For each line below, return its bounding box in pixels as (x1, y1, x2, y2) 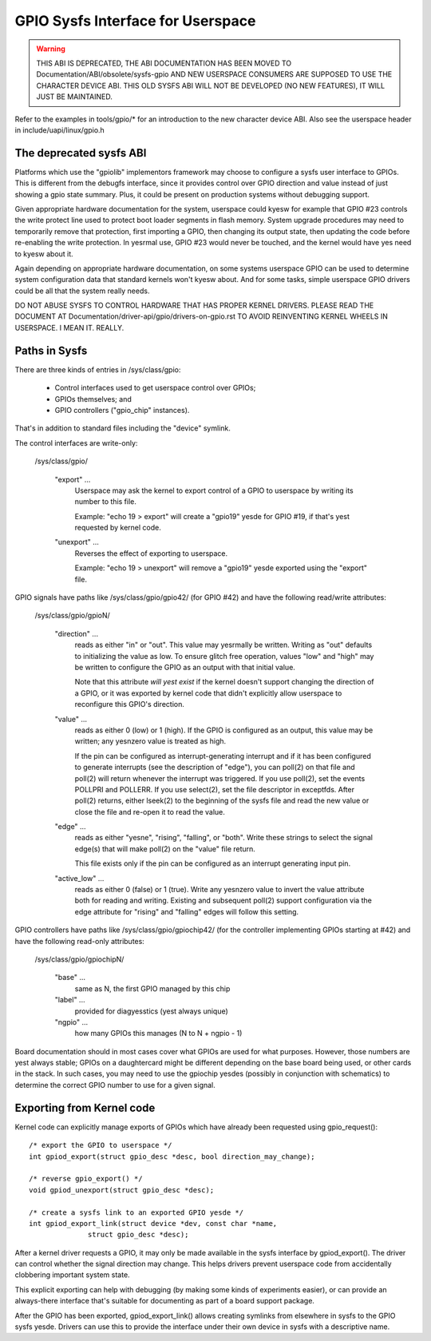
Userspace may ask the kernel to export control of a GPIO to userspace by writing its (74, 486, 354, 495)
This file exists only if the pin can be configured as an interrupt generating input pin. (74, 859, 351, 868)
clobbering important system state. (14, 1270, 131, 1280)
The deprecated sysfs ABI (14, 146, 147, 160)
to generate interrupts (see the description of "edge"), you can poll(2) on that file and (74, 763, 355, 772)
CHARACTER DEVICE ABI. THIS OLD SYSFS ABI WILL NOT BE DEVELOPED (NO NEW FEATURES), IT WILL (36, 81, 386, 90)
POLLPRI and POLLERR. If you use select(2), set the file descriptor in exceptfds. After (74, 784, 355, 794)
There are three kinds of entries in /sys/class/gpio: (14, 364, 181, 375)
